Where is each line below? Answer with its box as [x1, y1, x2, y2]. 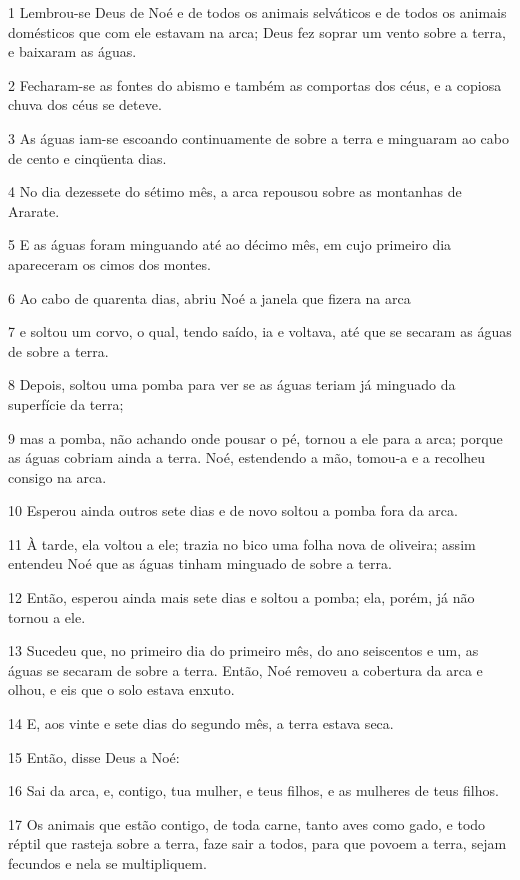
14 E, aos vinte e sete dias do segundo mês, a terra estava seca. [8, 713, 394, 734]
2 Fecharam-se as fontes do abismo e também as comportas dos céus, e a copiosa [8, 74, 502, 95]
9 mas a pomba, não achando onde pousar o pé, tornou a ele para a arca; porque [8, 427, 503, 448]
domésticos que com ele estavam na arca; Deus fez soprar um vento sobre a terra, [8, 21, 506, 42]
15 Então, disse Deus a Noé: [8, 746, 180, 767]
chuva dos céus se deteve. [8, 94, 162, 115]
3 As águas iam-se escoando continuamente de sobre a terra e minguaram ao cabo [8, 127, 509, 148]
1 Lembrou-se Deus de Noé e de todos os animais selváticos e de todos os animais [8, 2, 507, 22]
